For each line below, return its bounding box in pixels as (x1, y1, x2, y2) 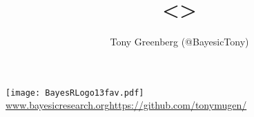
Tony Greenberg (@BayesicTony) (110, 34, 249, 49)
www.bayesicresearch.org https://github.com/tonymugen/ (6, 98, 247, 112)
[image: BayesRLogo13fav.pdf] (6, 87, 144, 98)
